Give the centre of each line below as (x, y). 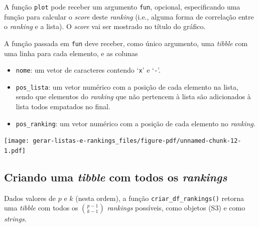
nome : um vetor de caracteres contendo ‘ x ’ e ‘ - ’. (88, 70)
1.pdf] (15, 151)
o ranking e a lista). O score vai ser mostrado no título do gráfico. (105, 26)
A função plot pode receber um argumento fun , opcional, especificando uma (122, 7)
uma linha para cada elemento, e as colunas (71, 53)
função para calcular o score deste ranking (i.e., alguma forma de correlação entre (129, 16)
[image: (17, 141)
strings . (15, 219)
